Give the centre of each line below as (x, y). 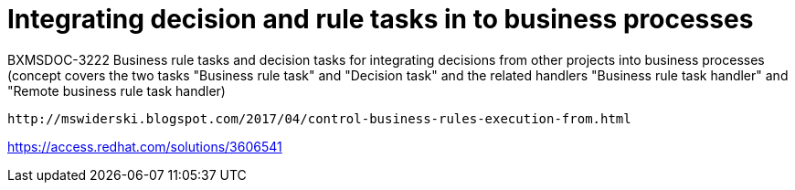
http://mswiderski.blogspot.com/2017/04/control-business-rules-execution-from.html (319, 118)
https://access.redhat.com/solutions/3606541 (145, 146)
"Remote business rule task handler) (117, 90)
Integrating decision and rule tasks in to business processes (381, 19)
